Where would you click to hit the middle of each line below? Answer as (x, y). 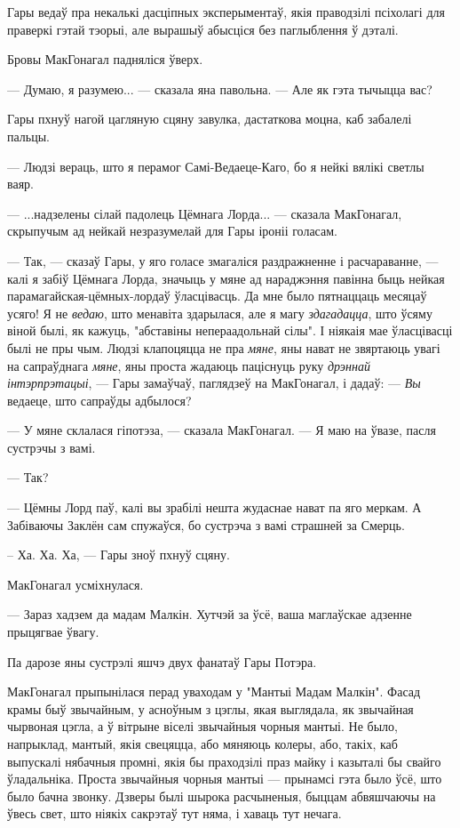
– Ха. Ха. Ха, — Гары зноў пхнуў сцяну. (119, 555)
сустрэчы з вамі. (52, 447)
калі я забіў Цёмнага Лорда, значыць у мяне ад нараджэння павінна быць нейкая (226, 278)
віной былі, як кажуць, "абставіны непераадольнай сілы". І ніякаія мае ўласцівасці (230, 330)
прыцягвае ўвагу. (53, 632)
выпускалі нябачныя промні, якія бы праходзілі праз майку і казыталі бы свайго (224, 761)
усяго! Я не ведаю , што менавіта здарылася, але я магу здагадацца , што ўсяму (220, 313)
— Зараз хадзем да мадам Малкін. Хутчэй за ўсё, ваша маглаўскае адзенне (210, 614)
